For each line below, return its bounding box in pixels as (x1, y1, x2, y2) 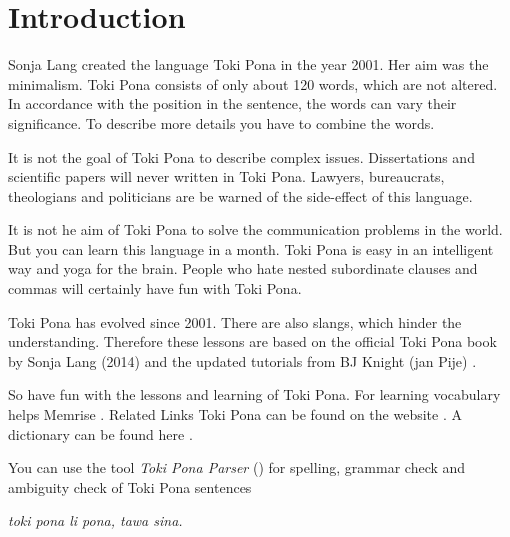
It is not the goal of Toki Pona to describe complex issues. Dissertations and (8, 146, 475, 167)
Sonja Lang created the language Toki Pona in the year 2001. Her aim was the (8, 54, 489, 75)
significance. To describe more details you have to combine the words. (8, 112, 435, 133)
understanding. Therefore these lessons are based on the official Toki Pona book (8, 331, 497, 352)
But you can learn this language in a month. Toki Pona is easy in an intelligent (8, 238, 494, 259)
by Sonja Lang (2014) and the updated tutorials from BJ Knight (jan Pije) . (8, 350, 477, 371)
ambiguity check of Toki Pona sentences (8, 476, 252, 497)
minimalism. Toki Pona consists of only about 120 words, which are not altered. (8, 73, 498, 94)
